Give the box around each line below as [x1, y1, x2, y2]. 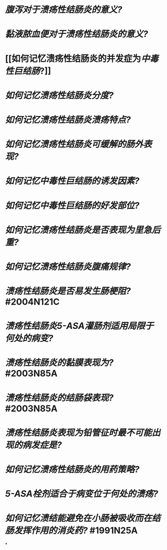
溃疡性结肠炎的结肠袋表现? [5, 392, 114, 403]
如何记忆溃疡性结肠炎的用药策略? [5, 464, 139, 475]
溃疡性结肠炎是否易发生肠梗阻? [5, 285, 131, 297]
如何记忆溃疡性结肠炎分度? [5, 89, 114, 101]
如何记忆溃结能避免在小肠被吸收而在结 [5, 512, 161, 524]
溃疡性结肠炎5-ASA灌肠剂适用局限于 [5, 320, 154, 332]
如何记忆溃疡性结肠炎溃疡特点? [5, 114, 131, 125]
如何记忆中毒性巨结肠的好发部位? [5, 200, 139, 211]
